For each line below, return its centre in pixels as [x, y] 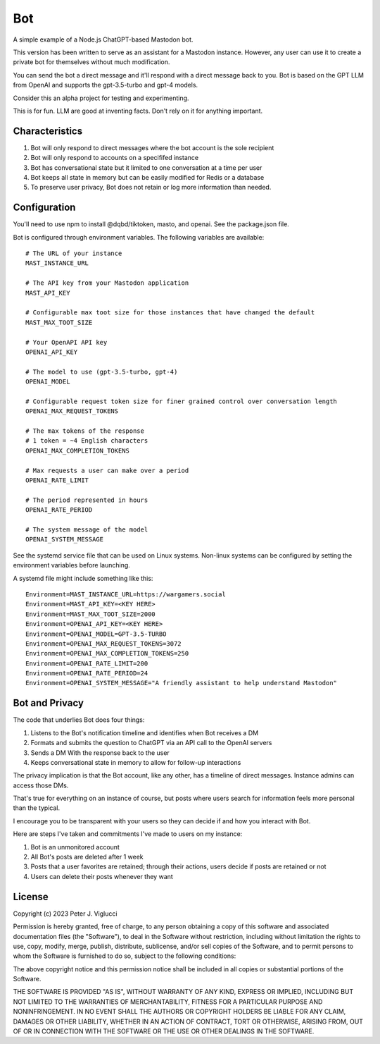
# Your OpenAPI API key [66, 342]
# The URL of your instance [74, 253]
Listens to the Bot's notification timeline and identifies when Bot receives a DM [145, 732]
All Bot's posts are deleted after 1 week [87, 857]
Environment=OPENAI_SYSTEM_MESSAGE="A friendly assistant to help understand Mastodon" [182, 683]
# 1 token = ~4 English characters [87, 441]
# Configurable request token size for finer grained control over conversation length [182, 401]
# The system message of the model [87, 529]
